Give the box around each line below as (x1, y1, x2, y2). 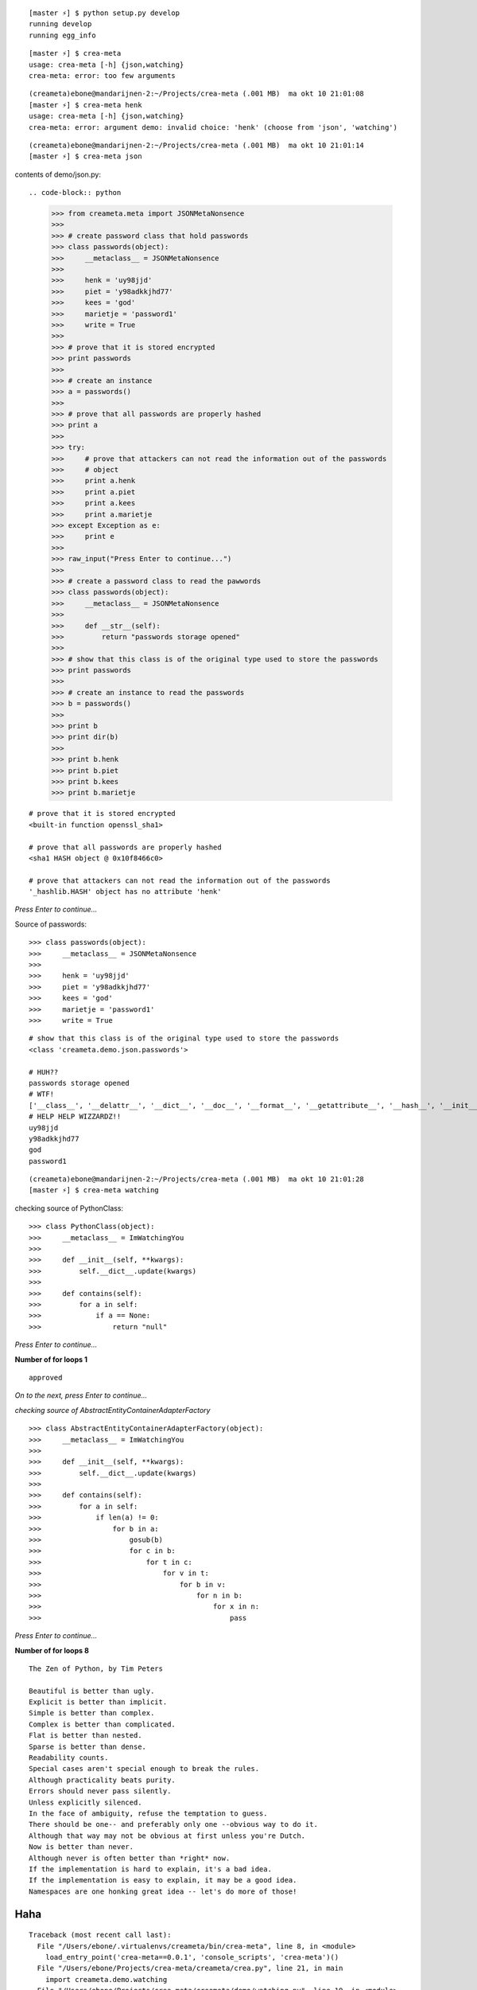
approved (29, 1373, 63, 1382)
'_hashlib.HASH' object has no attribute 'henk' (29, 888, 222, 896)
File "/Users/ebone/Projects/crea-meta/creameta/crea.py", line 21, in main (37, 1964, 343, 1973)
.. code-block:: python (29, 188, 122, 197)
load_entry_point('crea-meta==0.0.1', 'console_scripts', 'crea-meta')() (45, 1953, 339, 1961)
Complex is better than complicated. (29, 1719, 176, 1729)
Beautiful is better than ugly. (29, 1686, 155, 1695)
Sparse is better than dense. (29, 1742, 147, 1751)
